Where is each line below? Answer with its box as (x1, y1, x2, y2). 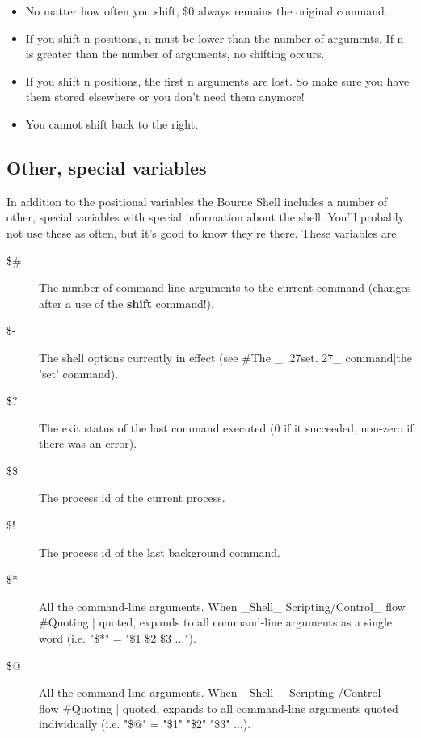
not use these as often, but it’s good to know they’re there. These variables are (6, 224, 397, 241)
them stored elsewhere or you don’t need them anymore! (25, 88, 305, 105)
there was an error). (39, 435, 137, 452)
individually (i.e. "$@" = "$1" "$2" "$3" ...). (39, 715, 251, 732)
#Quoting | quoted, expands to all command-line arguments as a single (39, 614, 393, 630)
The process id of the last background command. (39, 543, 280, 560)
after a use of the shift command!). (39, 294, 214, 311)
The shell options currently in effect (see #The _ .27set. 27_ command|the (39, 348, 412, 365)
